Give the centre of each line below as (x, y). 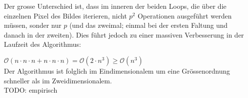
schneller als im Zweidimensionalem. (58, 80)
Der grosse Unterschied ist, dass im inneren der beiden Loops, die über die (115, 6)
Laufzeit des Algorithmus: (42, 44)
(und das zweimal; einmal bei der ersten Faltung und (149, 25)
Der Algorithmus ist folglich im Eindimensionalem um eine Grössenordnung (117, 70)
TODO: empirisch (31, 90)
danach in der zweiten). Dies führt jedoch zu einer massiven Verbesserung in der (124, 34)
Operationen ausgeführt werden (185, 15)
